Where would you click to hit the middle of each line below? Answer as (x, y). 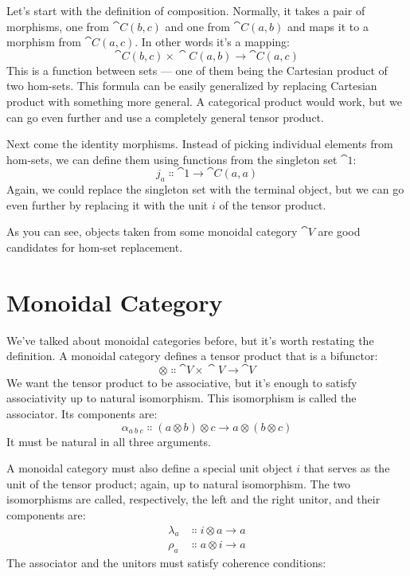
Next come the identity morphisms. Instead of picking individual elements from (200, 144)
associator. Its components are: (82, 414)
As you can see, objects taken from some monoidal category (152, 231)
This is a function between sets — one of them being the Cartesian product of (197, 70)
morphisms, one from (58, 26)
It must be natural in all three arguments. (109, 441)
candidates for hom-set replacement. (95, 247)
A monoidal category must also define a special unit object (150, 468)
